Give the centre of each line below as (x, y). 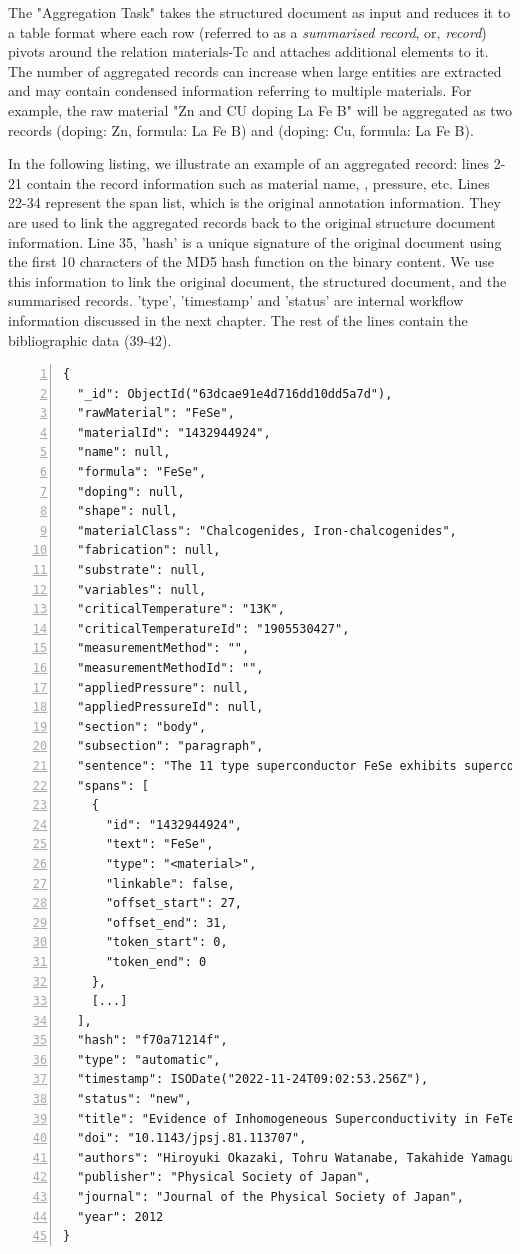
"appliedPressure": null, (163, 687)
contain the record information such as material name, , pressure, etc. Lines (258, 182)
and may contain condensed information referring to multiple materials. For (240, 90)
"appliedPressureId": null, (170, 707)
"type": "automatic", (149, 1059)
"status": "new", (134, 1099)
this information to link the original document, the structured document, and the (257, 280)
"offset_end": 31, (166, 922)
